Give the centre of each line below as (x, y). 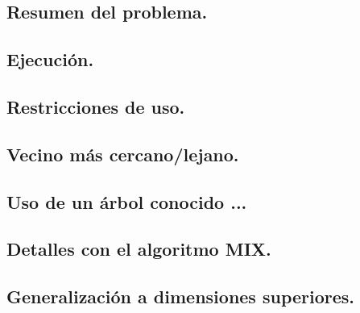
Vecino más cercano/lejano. (123, 154)
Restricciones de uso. (96, 106)
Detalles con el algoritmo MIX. (139, 249)
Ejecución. (50, 59)
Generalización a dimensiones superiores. (181, 296)
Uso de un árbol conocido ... (127, 201)
